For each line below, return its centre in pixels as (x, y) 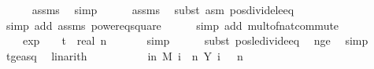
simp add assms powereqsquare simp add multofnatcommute (172, 25)
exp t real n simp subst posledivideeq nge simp (195, 40)
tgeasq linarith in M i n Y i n (124, 55)
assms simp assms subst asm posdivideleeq (163, 9)
